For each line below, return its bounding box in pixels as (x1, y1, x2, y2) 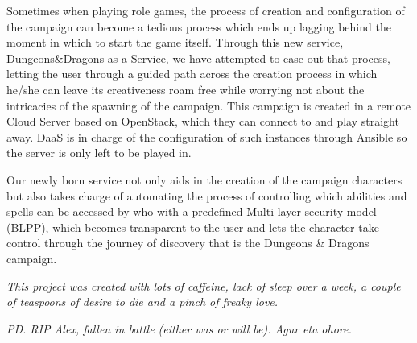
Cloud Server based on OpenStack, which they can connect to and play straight (6, 113, 399, 130)
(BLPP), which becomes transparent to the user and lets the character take (6, 218, 379, 235)
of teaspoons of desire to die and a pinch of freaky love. (6, 293, 279, 310)
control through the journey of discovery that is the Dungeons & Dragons (6, 234, 370, 251)
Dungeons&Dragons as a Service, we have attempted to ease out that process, (6, 49, 390, 66)
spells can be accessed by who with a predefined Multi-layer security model (6, 203, 377, 220)
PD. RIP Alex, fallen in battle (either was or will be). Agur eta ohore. (6, 320, 352, 337)
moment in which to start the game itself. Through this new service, (6, 34, 344, 51)
